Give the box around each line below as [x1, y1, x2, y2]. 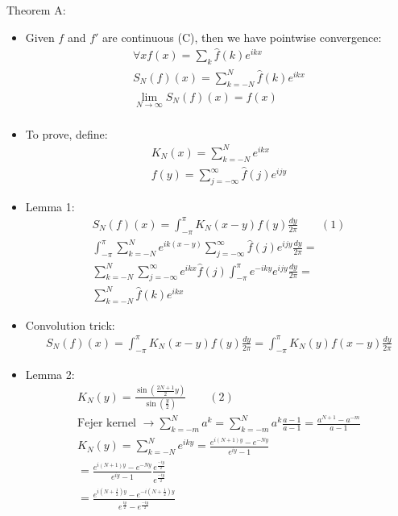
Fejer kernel [77, 418, 137, 430]
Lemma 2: [25, 365, 75, 382]
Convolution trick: [25, 316, 115, 333]
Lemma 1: [25, 198, 75, 214]
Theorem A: [6, 2, 66, 18]
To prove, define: [25, 125, 108, 142]
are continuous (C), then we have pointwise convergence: [102, 28, 382, 45]
